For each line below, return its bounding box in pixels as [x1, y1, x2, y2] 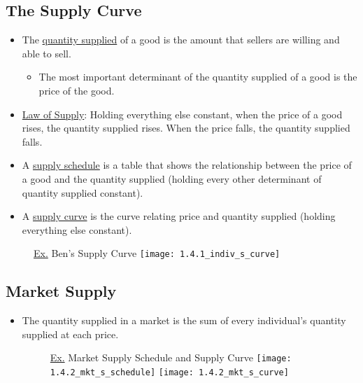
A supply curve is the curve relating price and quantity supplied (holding [22, 209, 336, 223]
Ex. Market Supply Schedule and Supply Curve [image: [50, 350, 292, 365]
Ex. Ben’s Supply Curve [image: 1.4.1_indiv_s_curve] [34, 246, 280, 260]
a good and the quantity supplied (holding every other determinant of [22, 171, 322, 186]
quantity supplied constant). [22, 185, 143, 200]
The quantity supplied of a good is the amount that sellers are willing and [22, 32, 340, 47]
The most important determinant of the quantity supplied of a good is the [38, 69, 357, 84]
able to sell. [22, 46, 71, 60]
